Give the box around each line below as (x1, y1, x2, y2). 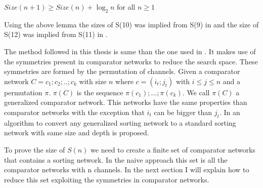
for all (117, 2, 136, 12)
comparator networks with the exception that (4, 106, 145, 117)
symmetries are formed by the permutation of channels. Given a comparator (4, 66, 240, 77)
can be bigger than (154, 106, 212, 117)
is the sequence (76, 87, 123, 97)
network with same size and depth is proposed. (4, 127, 149, 138)
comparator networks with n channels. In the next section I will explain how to (4, 164, 249, 175)
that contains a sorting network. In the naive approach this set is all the (4, 154, 228, 165)
